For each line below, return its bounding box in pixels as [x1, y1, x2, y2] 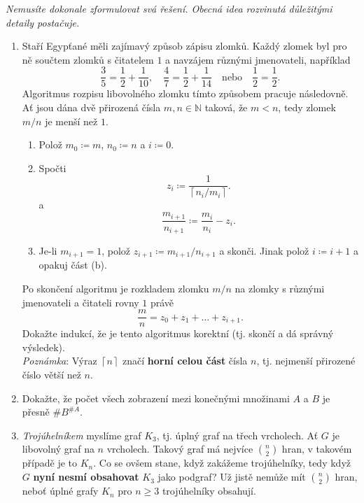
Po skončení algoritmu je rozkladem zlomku [22, 281, 209, 296]
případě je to [22, 455, 78, 470]
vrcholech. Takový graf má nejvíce [106, 441, 253, 456]
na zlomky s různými [234, 281, 325, 296]
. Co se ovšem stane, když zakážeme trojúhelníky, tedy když [93, 455, 351, 470]
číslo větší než [22, 367, 81, 382]
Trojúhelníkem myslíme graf [22, 427, 141, 442]
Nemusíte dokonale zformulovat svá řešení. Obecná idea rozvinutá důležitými [6, 1, 332, 15]
